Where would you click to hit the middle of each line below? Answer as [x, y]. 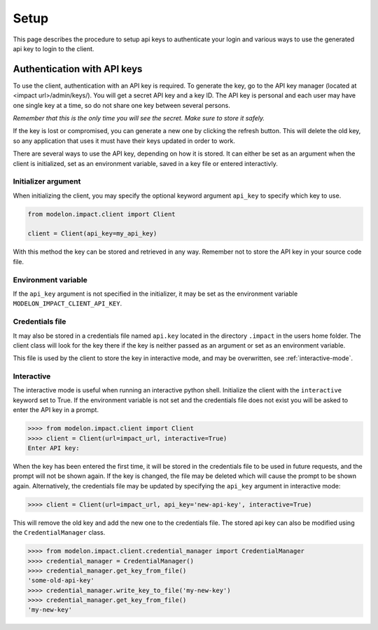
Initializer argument [47, 182]
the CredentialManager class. [59, 533]
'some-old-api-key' [61, 581]
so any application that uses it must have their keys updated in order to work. [124, 141]
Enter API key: [54, 448]
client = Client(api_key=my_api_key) [92, 234]
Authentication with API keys [78, 69]
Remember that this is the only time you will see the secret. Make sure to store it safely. [139, 118]
